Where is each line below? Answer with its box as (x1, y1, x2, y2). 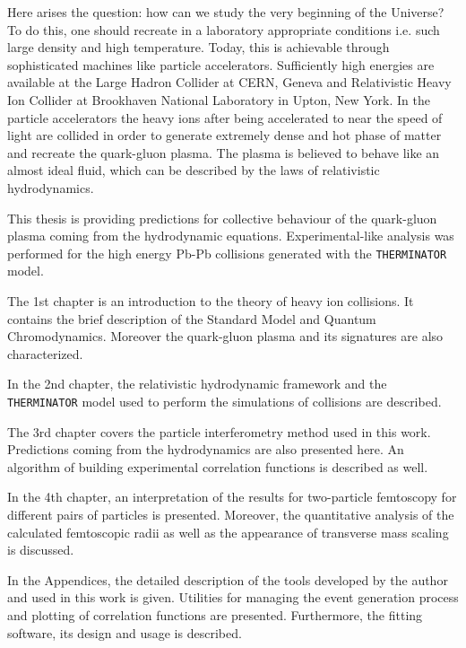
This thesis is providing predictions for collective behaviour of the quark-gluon (7, 208, 437, 227)
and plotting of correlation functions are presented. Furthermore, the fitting (7, 605, 423, 624)
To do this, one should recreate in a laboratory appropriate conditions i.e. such (7, 20, 440, 39)
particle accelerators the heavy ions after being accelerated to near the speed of (7, 108, 443, 127)
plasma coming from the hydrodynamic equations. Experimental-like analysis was (7, 226, 454, 245)
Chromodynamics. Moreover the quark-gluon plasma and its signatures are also (7, 327, 444, 346)
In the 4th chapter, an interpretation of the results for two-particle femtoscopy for (7, 487, 457, 506)
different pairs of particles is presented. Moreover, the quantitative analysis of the (7, 504, 454, 523)
